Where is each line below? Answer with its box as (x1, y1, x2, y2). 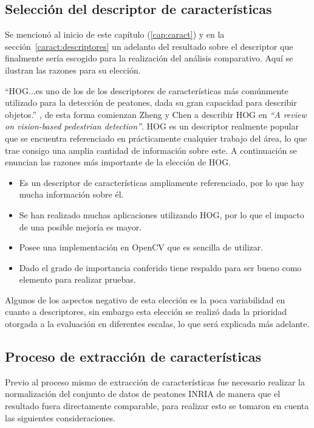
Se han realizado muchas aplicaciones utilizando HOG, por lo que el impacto (19, 208, 304, 221)
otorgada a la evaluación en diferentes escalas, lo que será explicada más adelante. (5, 317, 310, 330)
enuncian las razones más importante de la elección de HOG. (5, 156, 231, 168)
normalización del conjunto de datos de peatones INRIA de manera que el (5, 387, 281, 400)
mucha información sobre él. (19, 188, 124, 201)
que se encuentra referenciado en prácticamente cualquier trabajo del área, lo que (5, 131, 307, 144)
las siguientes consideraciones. (5, 411, 116, 424)
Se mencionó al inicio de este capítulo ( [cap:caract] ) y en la (5, 28, 225, 41)
